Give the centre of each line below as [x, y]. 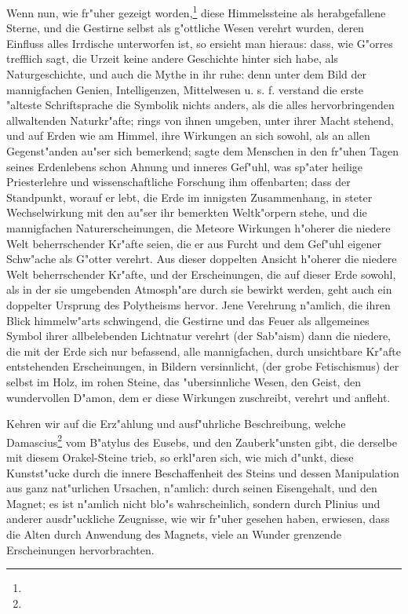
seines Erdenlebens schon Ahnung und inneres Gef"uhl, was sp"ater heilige [184, 166]
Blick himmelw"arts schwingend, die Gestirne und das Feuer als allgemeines [188, 320]
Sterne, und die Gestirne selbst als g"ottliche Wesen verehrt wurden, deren [185, 28]
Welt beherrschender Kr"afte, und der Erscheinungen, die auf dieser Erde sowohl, [201, 274]
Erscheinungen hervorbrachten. [80, 549]
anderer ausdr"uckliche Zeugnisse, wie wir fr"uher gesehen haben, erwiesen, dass [198, 519]
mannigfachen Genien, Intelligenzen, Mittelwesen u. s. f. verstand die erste [185, 89]
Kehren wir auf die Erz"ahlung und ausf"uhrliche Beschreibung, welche [176, 424]
